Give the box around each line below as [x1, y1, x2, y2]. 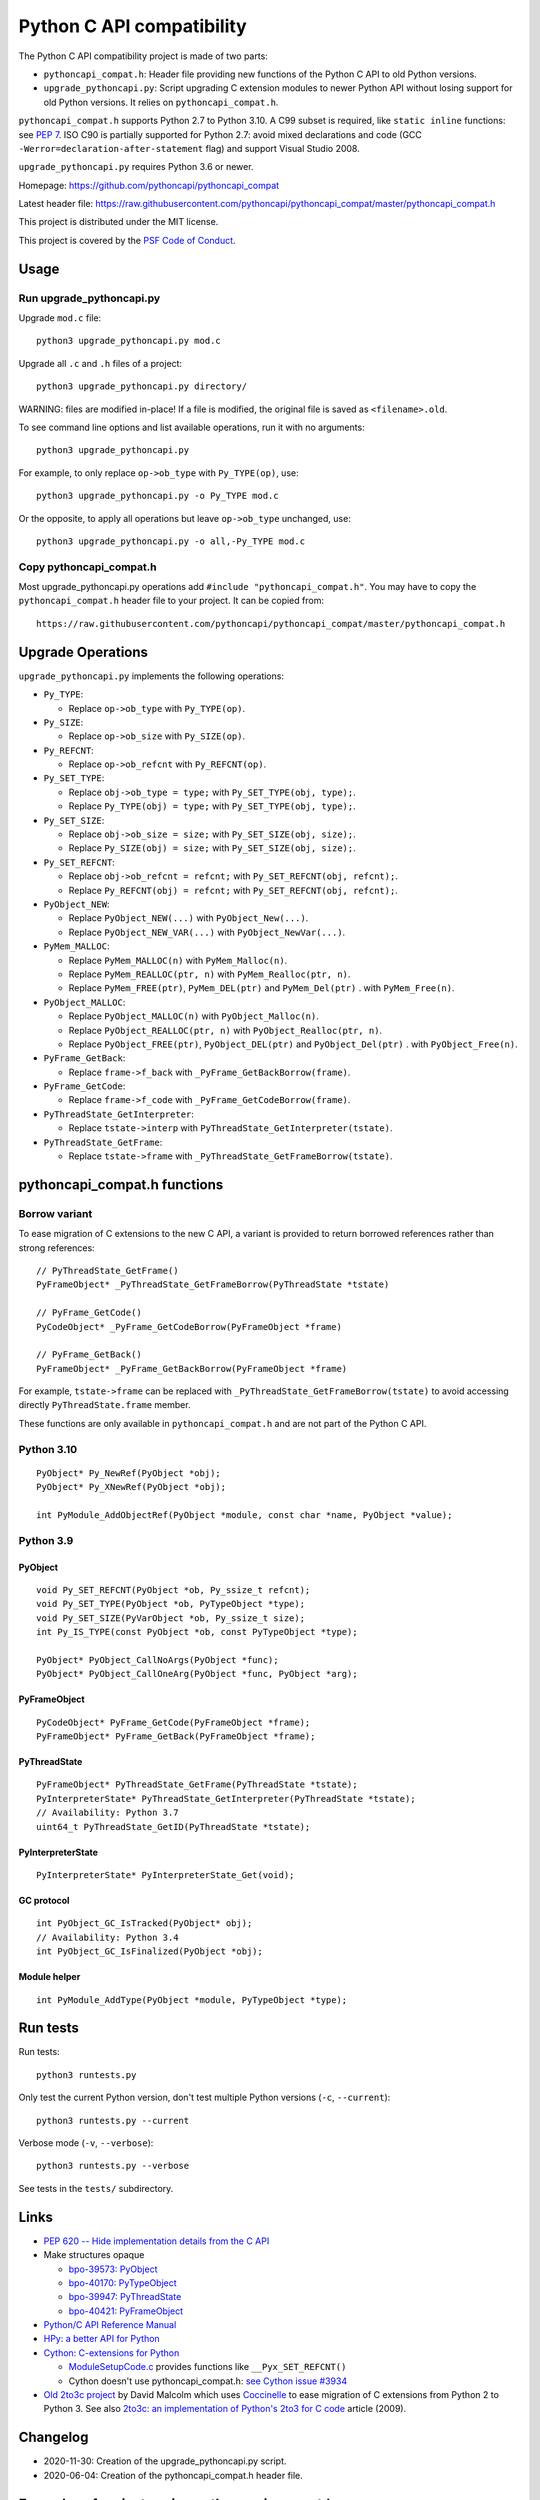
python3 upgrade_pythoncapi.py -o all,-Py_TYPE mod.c [36, 535, 305, 547]
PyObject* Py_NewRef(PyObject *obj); [36, 1467, 222, 1479]
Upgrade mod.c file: [18, 312, 102, 324]
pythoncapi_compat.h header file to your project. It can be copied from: [18, 595, 325, 607]
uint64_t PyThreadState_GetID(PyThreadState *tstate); [36, 1821, 311, 1832]
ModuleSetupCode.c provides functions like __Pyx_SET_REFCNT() [68, 2361, 347, 2373]
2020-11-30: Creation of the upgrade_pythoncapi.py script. [43, 2455, 287, 2467]
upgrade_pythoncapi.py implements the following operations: [18, 670, 285, 682]
